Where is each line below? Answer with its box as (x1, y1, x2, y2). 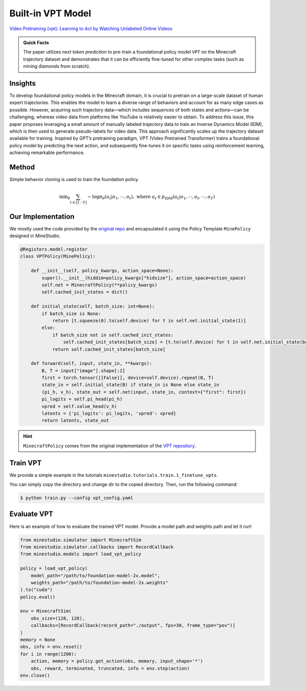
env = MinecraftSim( (20, 608, 71, 614)
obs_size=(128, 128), (31, 615, 85, 621)
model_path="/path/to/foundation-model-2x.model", (31, 573, 160, 578)
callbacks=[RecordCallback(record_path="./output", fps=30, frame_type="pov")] (31, 623, 236, 628)
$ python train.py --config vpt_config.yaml (20, 495, 134, 501)
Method (9, 163, 35, 171)
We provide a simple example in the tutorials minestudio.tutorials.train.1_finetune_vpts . (9, 472, 218, 478)
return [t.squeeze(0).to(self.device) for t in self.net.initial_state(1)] (52, 318, 246, 323)
